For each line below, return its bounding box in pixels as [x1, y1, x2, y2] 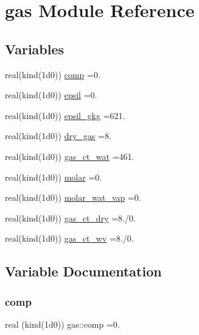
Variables [5, 39, 65, 58]
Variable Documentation [5, 262, 162, 281]
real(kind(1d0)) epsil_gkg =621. [5, 109, 125, 121]
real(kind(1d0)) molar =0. [5, 170, 102, 183]
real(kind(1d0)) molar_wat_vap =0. [5, 191, 141, 204]
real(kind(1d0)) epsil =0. [5, 88, 97, 101]
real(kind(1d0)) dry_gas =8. [5, 129, 111, 142]
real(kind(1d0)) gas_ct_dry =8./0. [5, 211, 136, 224]
